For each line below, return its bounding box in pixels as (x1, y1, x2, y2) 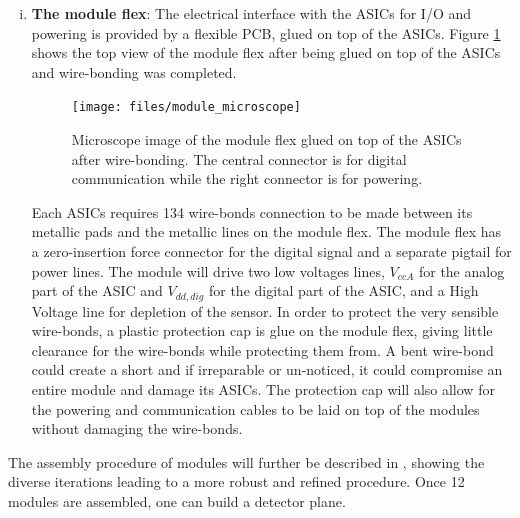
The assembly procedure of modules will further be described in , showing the (8, 451, 485, 472)
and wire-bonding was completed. (31, 61, 237, 82)
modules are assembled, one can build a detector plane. (8, 490, 346, 511)
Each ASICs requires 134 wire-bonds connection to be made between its (31, 201, 473, 222)
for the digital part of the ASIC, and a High (208, 280, 479, 301)
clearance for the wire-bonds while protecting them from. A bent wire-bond (31, 339, 494, 360)
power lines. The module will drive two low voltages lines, (31, 260, 385, 281)
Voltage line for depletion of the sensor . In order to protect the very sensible (31, 300, 499, 321)
